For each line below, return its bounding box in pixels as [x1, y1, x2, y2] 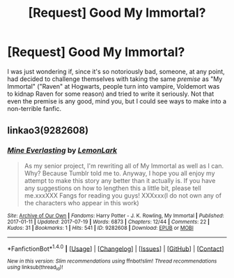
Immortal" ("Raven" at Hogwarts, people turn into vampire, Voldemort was [7, 82, 220, 90]
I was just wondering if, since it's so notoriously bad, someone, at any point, [7, 67, 225, 75]
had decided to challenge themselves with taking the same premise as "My [7, 75, 223, 83]
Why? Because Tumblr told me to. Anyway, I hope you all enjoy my [24, 169, 215, 177]
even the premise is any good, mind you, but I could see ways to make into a [7, 96, 227, 105]
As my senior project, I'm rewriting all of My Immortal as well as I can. [24, 161, 224, 170]
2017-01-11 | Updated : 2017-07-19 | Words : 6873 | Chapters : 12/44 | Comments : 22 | [7, 218, 210, 225]
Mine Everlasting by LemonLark [7, 145, 118, 155]
